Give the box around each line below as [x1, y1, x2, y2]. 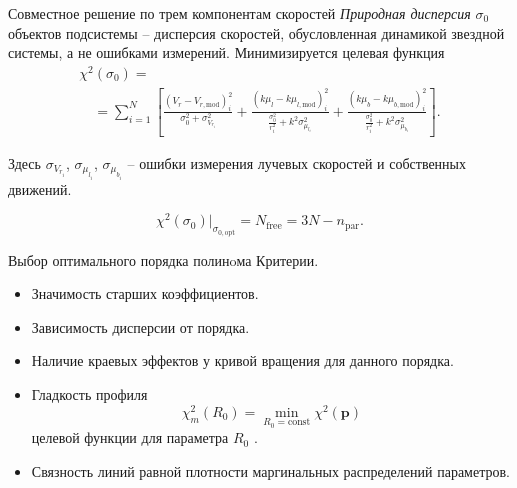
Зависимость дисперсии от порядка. [31, 316, 250, 337]
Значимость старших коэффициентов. [31, 283, 259, 304]
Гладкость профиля [31, 384, 148, 405]
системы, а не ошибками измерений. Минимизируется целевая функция [8, 42, 445, 63]
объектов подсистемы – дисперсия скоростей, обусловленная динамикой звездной [8, 22, 505, 43]
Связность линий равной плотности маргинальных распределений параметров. [31, 460, 510, 481]
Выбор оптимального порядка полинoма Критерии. [8, 249, 319, 270]
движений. [8, 178, 72, 199]
